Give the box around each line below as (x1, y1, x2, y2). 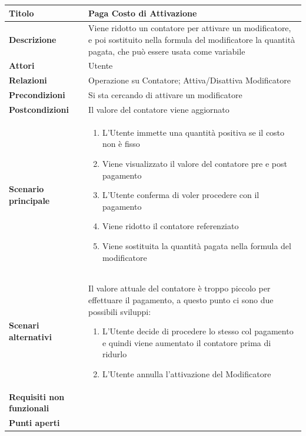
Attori (9, 59, 35, 72)
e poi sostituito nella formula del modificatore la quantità (88, 33, 295, 45)
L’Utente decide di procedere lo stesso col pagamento (102, 325, 294, 337)
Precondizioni (9, 89, 65, 101)
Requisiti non (9, 390, 65, 403)
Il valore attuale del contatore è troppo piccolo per (88, 282, 271, 294)
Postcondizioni (9, 103, 69, 115)
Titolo (9, 6, 34, 19)
